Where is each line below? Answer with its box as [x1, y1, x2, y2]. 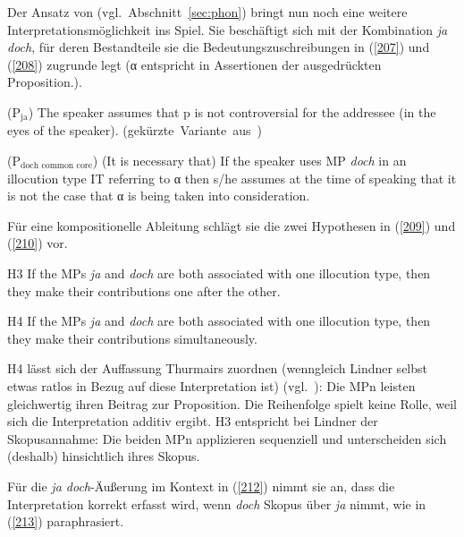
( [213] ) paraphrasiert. [7, 512, 124, 531]
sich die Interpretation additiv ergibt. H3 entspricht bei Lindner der [7, 412, 378, 430]
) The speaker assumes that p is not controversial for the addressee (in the [28, 102, 436, 121]
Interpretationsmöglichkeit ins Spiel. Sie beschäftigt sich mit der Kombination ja [7, 20, 448, 38]
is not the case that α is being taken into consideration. [7, 186, 310, 205]
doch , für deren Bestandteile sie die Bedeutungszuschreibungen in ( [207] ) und [7, 38, 430, 56]
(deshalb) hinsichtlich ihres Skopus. [7, 447, 200, 465]
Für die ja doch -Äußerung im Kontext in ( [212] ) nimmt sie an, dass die [7, 476, 395, 495]
